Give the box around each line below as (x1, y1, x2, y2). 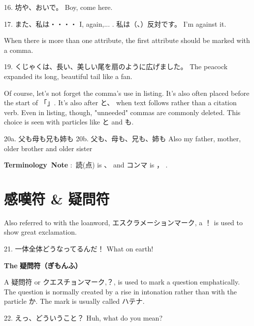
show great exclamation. (4, 227, 77, 237)
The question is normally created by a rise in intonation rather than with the (4, 286, 237, 296)
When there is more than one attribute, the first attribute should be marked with (4, 35, 250, 45)
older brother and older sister (4, 143, 93, 153)
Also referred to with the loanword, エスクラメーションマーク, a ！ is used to (4, 217, 243, 227)
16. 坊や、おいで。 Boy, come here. (4, 2, 113, 12)
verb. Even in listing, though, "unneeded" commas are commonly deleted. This (4, 107, 241, 117)
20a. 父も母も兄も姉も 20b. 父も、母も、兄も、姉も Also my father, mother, (4, 133, 241, 143)
